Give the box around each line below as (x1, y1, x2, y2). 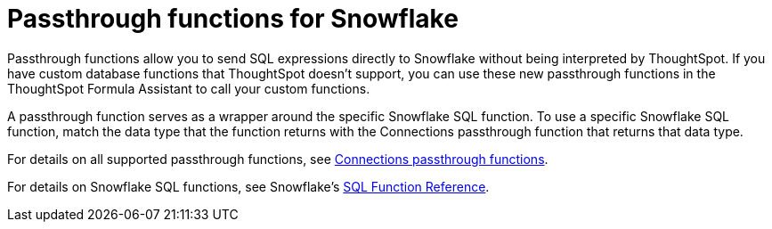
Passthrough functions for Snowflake (7, 4, 459, 34)
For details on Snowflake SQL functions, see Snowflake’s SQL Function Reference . (7, 178, 490, 194)
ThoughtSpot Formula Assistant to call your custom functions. (7, 80, 370, 96)
